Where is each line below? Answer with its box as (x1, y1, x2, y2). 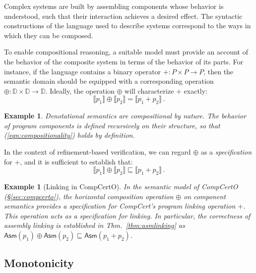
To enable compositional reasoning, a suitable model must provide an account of (4, 47, 248, 57)
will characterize (125, 85, 174, 96)
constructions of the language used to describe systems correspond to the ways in (4, 20, 251, 31)
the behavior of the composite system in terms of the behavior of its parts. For (4, 56, 243, 66)
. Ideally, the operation (45, 85, 115, 96)
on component (184, 191, 226, 201)
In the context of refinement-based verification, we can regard (4, 146, 191, 157)
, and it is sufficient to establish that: (20, 156, 133, 166)
